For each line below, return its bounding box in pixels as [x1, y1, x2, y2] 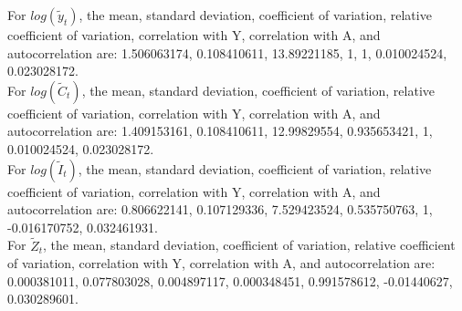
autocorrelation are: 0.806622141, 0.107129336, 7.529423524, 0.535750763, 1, [7, 200, 433, 219]
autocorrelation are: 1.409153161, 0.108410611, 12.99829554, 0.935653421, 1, [7, 121, 433, 140]
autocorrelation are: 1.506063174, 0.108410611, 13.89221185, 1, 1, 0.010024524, [7, 43, 447, 62]
